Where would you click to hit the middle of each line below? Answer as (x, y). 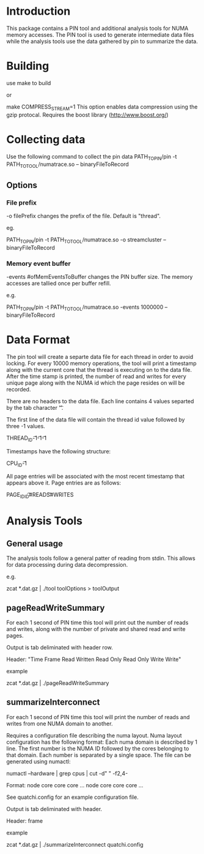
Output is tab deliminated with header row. (60, 647)
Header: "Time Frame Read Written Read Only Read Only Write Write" (94, 659)
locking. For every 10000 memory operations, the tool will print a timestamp (101, 363)
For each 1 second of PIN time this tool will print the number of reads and (98, 717)
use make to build (29, 83)
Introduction (38, 11)
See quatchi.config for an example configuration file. (72, 797)
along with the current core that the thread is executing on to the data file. (99, 369)
